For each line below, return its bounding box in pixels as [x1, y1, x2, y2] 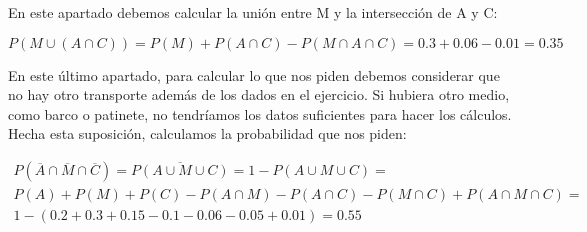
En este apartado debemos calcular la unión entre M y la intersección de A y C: [8, 2, 498, 22]
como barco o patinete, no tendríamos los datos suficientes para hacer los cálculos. [8, 103, 512, 124]
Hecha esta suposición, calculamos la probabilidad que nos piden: [8, 123, 407, 144]
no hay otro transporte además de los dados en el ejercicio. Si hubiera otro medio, [8, 84, 510, 105]
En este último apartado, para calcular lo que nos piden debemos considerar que [8, 64, 500, 85]
